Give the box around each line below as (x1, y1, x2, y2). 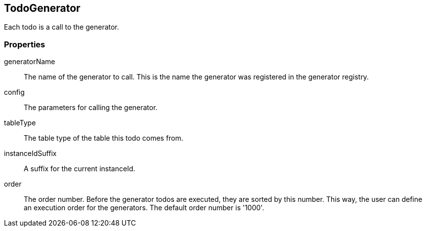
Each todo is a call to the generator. (4, 23, 119, 32)
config (4, 88, 25, 97)
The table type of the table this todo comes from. (24, 134, 183, 143)
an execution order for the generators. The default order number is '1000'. (24, 203, 264, 212)
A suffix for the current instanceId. (24, 164, 135, 173)
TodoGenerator (4, 2, 81, 14)
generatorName (4, 57, 55, 66)
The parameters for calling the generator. (24, 103, 158, 112)
